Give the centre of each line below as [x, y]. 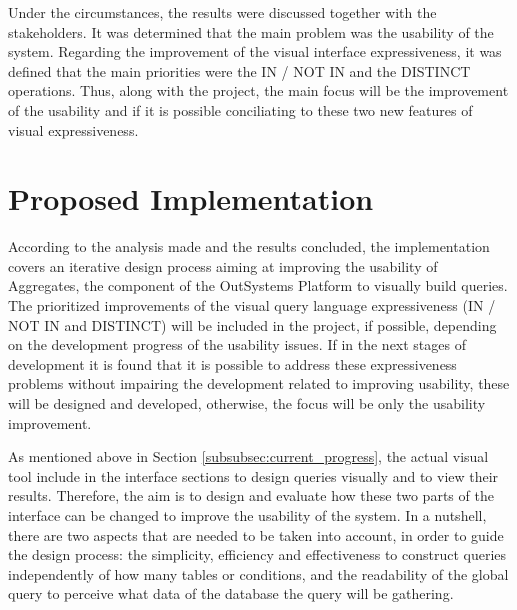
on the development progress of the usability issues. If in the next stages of [237, 344]
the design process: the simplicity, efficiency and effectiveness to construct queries [257, 554]
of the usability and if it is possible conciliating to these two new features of [240, 109]
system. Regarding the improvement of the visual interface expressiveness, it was [255, 51]
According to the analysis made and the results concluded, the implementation [249, 246]
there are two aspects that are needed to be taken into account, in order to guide [256, 534]
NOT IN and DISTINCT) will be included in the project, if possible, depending [252, 324]
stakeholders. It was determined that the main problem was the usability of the [251, 31]
